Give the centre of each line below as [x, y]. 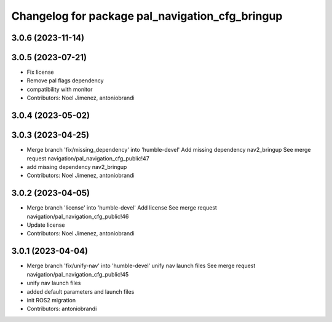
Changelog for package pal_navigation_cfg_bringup [147, 16]
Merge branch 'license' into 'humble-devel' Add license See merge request [122, 208]
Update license [46, 225]
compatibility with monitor [60, 89]
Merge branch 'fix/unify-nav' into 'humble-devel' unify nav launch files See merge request [141, 266]
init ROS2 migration [51, 300]
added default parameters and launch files [81, 291]
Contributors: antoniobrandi [62, 309]
